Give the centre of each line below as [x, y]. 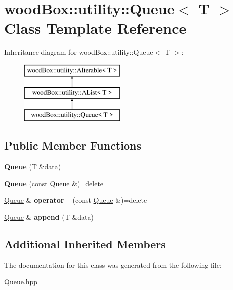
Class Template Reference [95, 28]
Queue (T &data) [33, 166]
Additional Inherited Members [85, 244]
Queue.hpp [21, 282]
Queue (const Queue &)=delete [54, 183]
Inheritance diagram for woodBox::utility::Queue [79, 52]
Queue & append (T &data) [49, 216]
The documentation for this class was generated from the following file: [113, 265]
